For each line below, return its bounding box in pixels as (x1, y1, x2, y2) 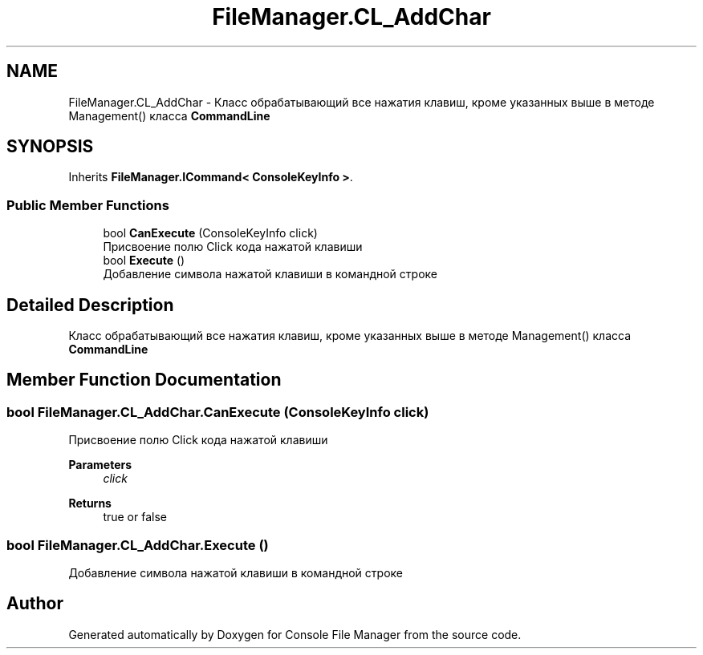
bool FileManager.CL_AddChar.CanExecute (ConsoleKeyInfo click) (6, 403, 429, 420)
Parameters (68, 458, 132, 472)
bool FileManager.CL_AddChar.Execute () (6, 536, 269, 553)
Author (6, 593, 63, 614)
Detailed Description (6, 294, 174, 315)
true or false (103, 510, 167, 524)
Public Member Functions (6, 196, 169, 213)
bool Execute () (103, 253, 185, 268)
